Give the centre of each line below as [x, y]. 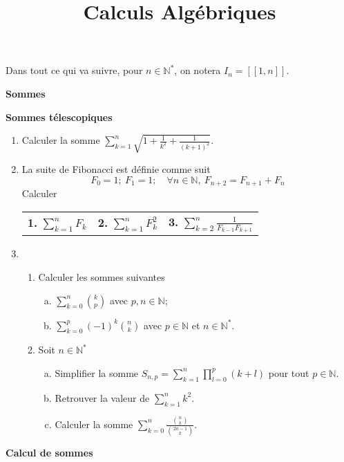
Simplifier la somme [97, 372]
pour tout [289, 372]
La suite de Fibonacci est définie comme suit [116, 169]
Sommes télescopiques [59, 117]
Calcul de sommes [49, 453]
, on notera [198, 70]
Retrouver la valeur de [102, 397]
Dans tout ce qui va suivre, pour [74, 70]
